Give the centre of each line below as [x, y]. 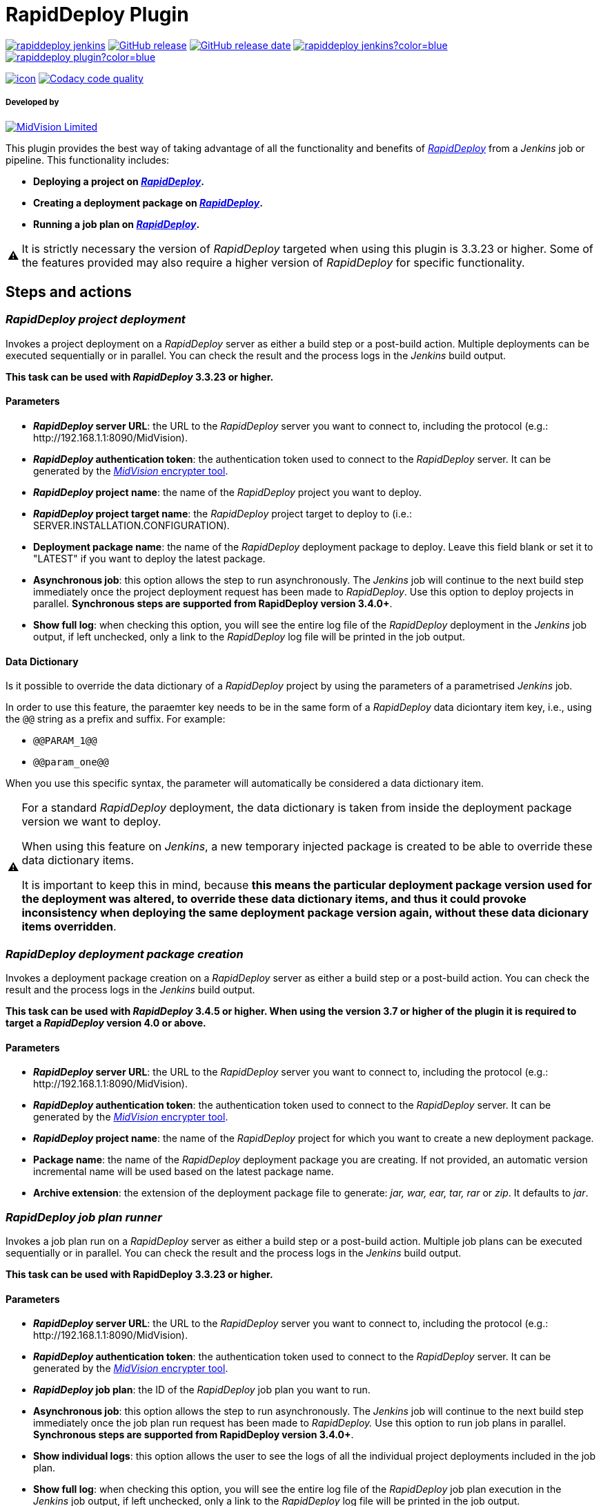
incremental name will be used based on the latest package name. [184, 1172]
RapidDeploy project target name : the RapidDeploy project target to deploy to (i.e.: [223, 513]
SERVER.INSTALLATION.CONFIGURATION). [131, 525]
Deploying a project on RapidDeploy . [119, 181]
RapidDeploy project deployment [96, 320]
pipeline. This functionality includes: [88, 160]
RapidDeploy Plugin [97, 15]
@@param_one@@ [71, 762]
